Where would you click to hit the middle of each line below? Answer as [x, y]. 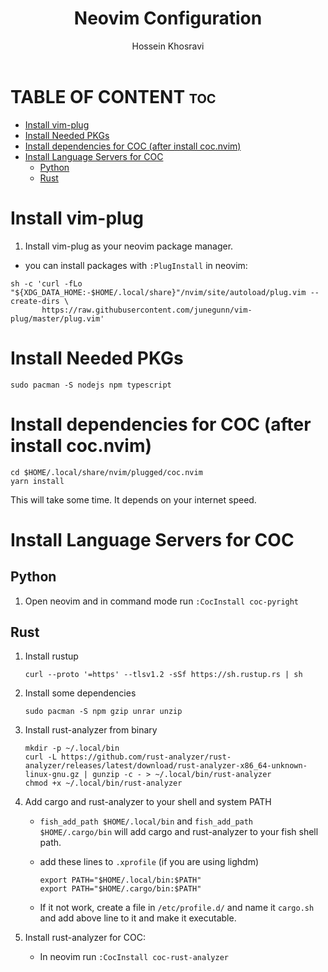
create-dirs [35, 301]
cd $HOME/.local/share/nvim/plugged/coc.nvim [106, 472]
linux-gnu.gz [52, 775]
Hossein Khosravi [168, 46]
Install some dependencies [80, 693]
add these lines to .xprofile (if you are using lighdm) [149, 862]
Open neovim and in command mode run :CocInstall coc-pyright [162, 601]
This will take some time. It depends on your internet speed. [133, 499]
